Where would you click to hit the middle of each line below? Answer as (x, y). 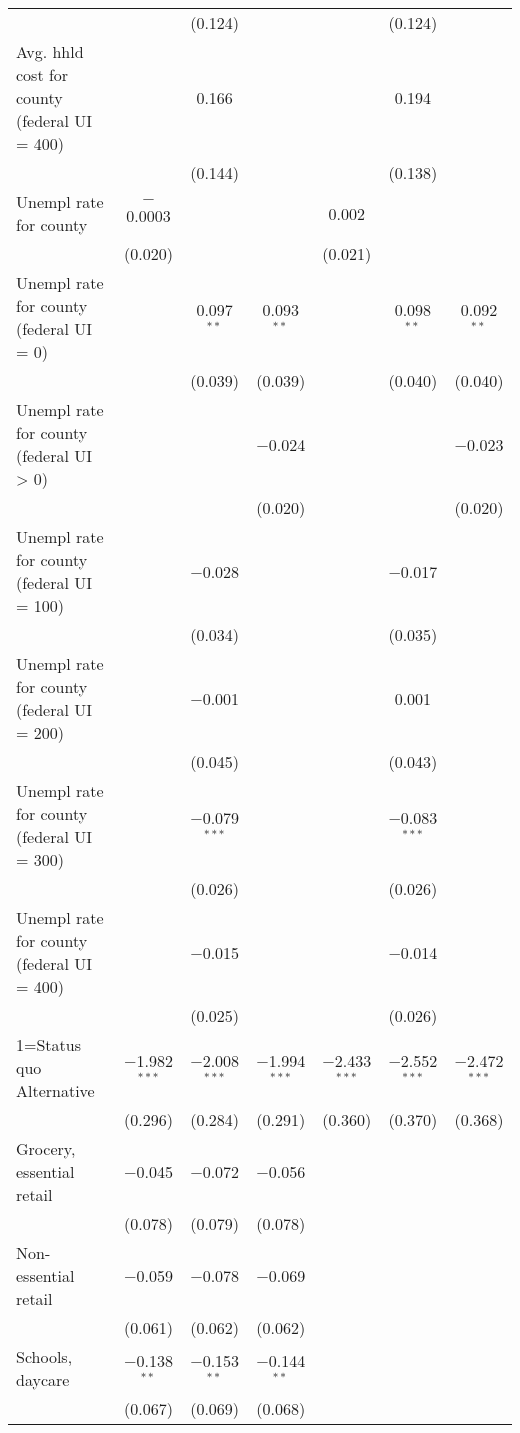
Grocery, (46, 1148)
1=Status (48, 1044)
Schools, (44, 1356)
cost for (42, 74)
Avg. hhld (50, 51)
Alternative (55, 1090)
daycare (43, 1379)
